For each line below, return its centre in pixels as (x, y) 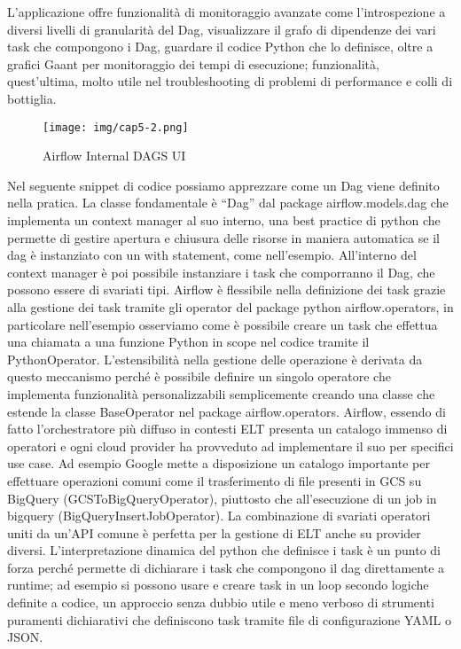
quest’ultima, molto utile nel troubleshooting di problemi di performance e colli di (230, 81)
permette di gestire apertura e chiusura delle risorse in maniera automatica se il (223, 237)
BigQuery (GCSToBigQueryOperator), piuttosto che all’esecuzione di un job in (222, 498)
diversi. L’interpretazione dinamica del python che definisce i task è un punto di (224, 550)
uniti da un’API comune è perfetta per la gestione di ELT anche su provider (214, 532)
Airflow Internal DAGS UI (114, 156)
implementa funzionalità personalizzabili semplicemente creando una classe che (221, 393)
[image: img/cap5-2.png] (116, 127)
